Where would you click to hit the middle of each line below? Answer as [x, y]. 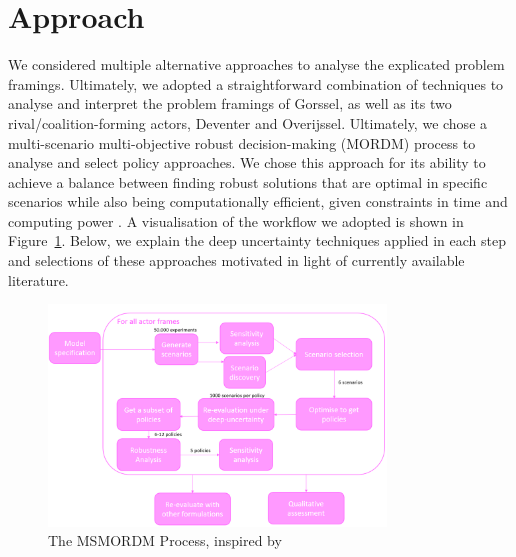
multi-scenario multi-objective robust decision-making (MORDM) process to [242, 142]
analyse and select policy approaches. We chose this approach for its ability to [247, 162]
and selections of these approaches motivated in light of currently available [236, 260]
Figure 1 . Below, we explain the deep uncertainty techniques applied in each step [257, 240]
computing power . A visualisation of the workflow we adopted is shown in [236, 220]
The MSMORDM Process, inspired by [165, 540]
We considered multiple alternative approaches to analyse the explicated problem [256, 64]
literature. [38, 279]
